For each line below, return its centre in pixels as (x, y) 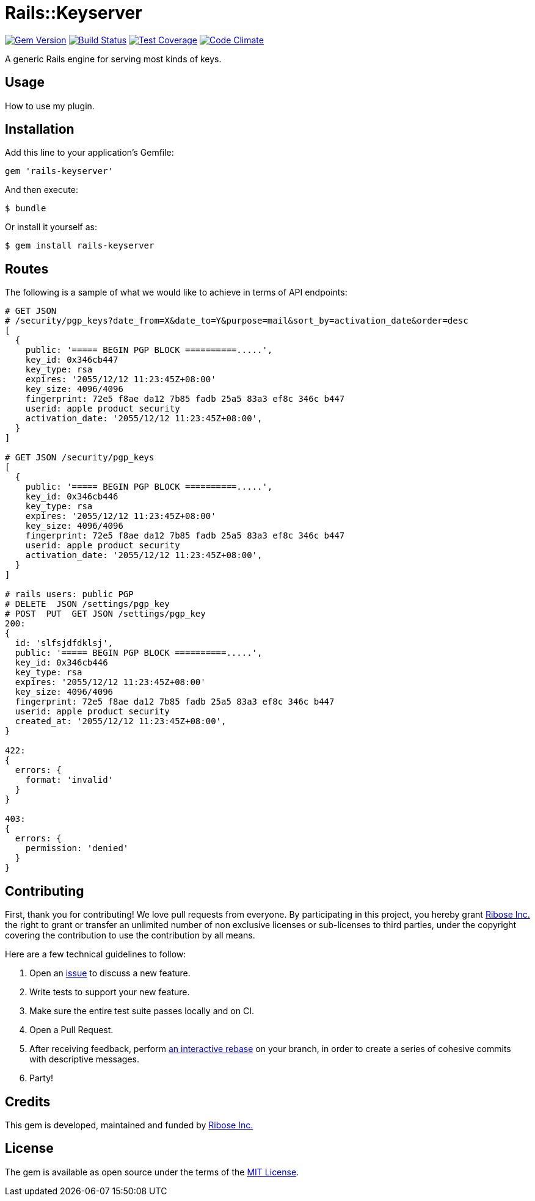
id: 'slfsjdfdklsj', (64, 643)
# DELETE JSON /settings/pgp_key (87, 604)
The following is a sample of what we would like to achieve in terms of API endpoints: (176, 292)
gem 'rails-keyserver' (59, 171)
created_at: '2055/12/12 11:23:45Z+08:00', (121, 721)
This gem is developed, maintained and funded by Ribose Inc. (129, 1125)
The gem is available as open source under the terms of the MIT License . (152, 1172)
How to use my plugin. (50, 106)
